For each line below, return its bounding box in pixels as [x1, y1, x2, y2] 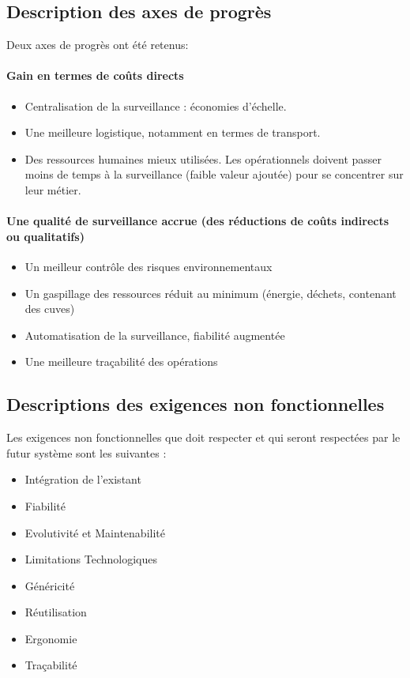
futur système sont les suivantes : [6, 444, 167, 461]
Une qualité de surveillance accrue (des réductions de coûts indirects [6, 213, 389, 229]
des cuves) [24, 300, 75, 317]
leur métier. [24, 181, 81, 198]
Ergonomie [24, 630, 77, 646]
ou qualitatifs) [6, 228, 85, 244]
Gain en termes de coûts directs [6, 67, 184, 84]
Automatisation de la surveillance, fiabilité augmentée [24, 326, 285, 343]
